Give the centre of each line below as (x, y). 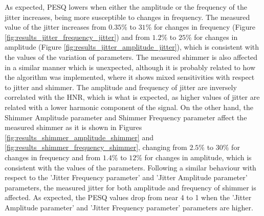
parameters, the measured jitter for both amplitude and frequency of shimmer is (130, 187)
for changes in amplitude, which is (198, 157)
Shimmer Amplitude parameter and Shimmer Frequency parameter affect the (126, 117)
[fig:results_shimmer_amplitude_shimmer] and (79, 137)
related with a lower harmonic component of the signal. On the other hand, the (129, 107)
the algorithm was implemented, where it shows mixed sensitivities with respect (130, 77)
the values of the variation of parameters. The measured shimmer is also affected (131, 57)
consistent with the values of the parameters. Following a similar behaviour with (130, 167)
